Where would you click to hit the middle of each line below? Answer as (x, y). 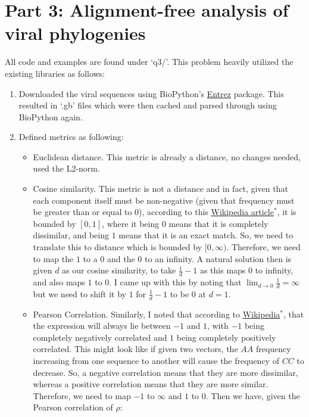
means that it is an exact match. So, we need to (206, 235)
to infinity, (274, 270)
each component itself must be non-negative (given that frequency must (164, 200)
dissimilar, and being (71, 235)
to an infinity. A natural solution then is (218, 258)
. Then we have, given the (253, 395)
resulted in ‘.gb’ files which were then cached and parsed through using (148, 105)
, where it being (131, 223)
